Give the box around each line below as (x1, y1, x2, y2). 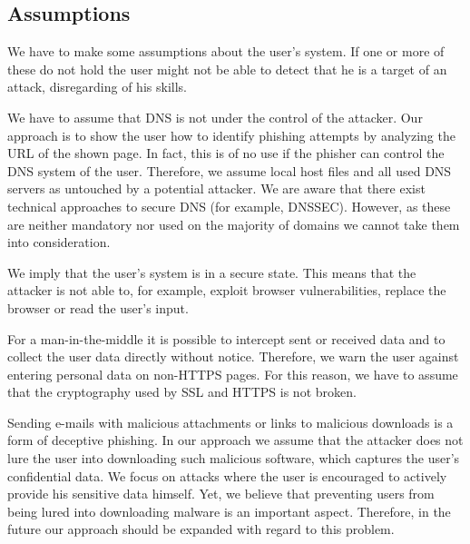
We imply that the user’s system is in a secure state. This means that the (7, 262, 416, 282)
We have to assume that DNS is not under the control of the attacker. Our (7, 107, 423, 126)
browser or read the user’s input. (7, 298, 189, 317)
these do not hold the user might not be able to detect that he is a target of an (7, 59, 447, 78)
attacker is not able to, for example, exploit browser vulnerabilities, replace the (7, 281, 446, 300)
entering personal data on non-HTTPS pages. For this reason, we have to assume (7, 364, 458, 383)
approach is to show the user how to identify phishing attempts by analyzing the (7, 125, 455, 144)
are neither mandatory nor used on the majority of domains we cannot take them (7, 214, 460, 233)
